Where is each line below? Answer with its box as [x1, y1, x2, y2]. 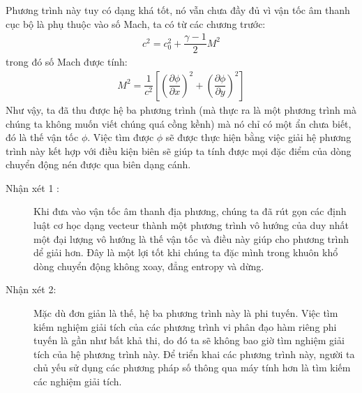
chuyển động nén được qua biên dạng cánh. [6, 157, 191, 172]
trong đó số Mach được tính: [6, 54, 128, 69]
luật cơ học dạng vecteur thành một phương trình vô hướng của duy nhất [33, 218, 349, 232]
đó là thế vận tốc [6, 130, 79, 144]
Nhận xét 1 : [6, 180, 59, 195]
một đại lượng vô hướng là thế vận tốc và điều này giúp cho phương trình [33, 231, 349, 246]
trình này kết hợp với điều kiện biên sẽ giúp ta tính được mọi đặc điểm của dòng [6, 143, 352, 158]
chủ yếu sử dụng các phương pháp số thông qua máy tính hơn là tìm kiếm [33, 360, 351, 375]
